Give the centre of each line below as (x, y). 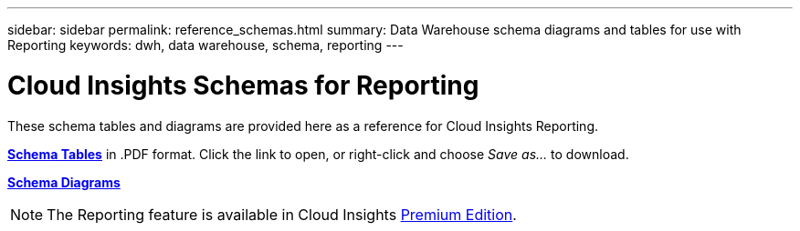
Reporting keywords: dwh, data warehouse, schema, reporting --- (205, 45)
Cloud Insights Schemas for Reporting (243, 85)
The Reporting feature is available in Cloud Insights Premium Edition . (282, 214)
